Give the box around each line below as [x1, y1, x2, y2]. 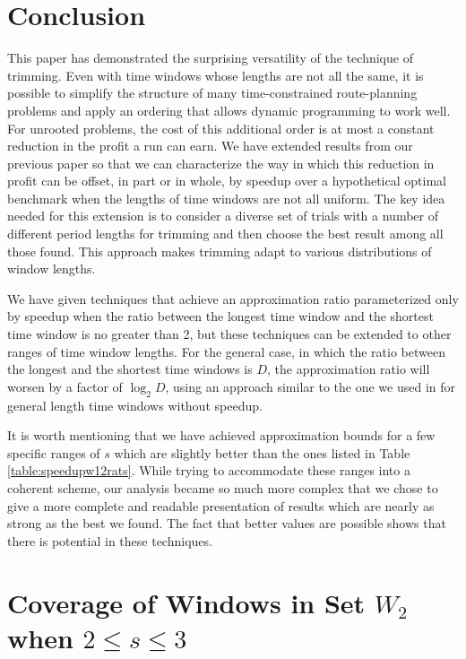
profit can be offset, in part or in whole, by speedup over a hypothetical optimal [7, 171, 446, 190]
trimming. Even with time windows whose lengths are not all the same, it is [7, 65, 424, 84]
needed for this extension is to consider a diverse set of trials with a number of [7, 206, 438, 225]
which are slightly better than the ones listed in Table [114, 443, 410, 462]
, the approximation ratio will [267, 360, 430, 378]
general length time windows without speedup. [7, 395, 263, 414]
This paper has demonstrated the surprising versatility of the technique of [7, 48, 413, 67]
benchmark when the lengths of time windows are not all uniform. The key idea [7, 188, 445, 207]
